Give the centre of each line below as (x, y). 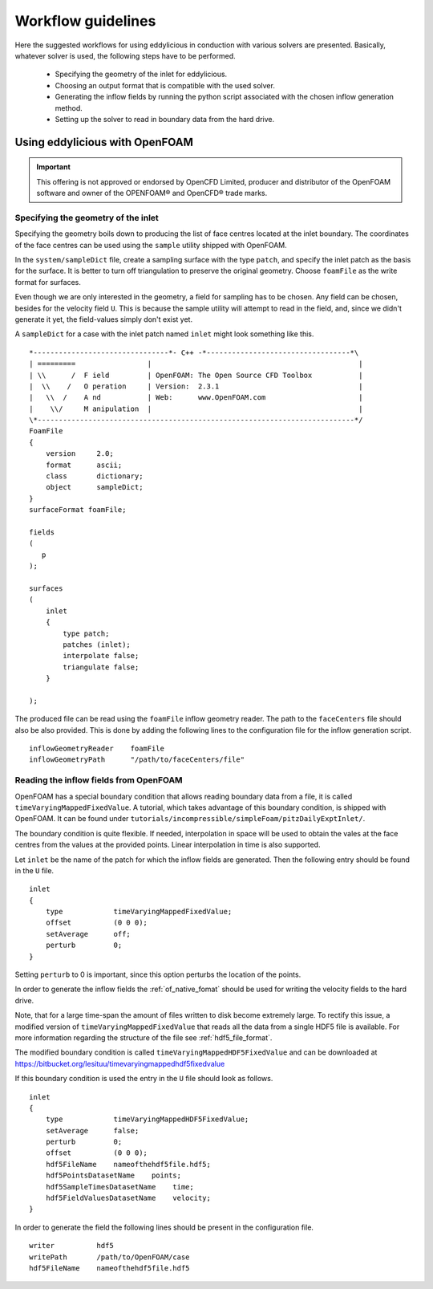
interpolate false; (101, 656)
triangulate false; (101, 667)
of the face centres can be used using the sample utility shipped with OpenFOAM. (151, 245)
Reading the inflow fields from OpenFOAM (99, 780)
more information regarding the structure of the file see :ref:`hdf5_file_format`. (144, 1037)
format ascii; (84, 465)
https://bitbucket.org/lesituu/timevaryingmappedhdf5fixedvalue (120, 1063)
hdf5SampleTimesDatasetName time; (119, 1187)
